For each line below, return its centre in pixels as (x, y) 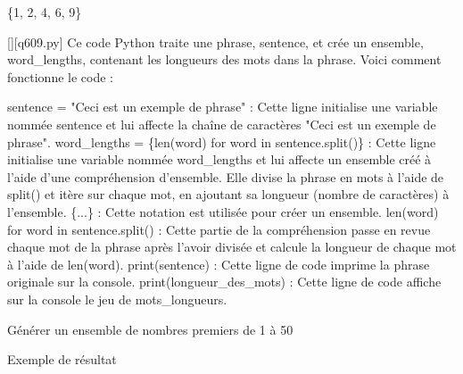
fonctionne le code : (60, 76)
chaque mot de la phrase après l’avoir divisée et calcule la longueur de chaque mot (232, 247)
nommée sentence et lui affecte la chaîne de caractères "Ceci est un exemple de (222, 124)
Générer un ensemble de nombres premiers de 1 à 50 (150, 329)
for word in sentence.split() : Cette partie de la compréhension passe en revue (219, 229)
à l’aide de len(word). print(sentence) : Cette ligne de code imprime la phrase (219, 264)
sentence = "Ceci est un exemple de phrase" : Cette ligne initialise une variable (223, 107)
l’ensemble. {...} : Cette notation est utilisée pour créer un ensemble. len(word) (223, 211)
